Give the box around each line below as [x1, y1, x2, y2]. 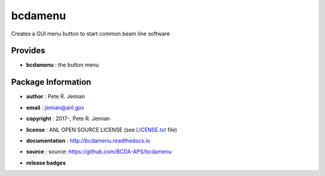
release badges [26, 159, 66, 166]
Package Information [11, 77, 91, 87]
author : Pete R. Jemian [26, 93, 85, 100]
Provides [11, 46, 45, 56]
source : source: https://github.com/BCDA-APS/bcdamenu [26, 148, 172, 156]
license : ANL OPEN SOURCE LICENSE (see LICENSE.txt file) [26, 126, 178, 133]
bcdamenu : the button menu [26, 61, 99, 68]
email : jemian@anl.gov [26, 104, 84, 111]
